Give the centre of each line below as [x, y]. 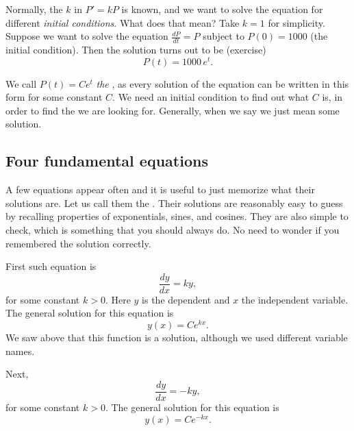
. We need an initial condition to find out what [211, 97]
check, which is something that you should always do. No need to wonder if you [173, 230]
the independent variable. [295, 299]
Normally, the [34, 9]
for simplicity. [296, 22]
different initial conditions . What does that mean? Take [123, 22]
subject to [224, 36]
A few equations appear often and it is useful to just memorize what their [160, 189]
